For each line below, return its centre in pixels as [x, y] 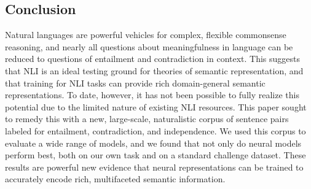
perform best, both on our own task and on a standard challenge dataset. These [155, 155]
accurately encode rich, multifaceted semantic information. [115, 179]
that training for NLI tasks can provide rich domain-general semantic [135, 83]
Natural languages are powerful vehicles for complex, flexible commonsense [146, 35]
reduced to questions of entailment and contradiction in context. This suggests [153, 59]
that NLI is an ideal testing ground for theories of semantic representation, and [154, 70]
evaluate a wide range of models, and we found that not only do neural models [153, 143]
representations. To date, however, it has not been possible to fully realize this [152, 95]
